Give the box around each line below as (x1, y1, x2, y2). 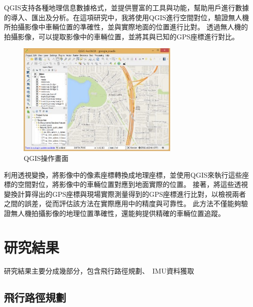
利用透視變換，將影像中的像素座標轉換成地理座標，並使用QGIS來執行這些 (4, 169, 242, 180)
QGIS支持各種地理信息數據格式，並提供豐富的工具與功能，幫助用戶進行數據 (4, 2, 249, 12)
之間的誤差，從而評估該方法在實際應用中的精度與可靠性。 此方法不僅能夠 (4, 198, 241, 209)
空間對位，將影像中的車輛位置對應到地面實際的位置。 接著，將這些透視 (17, 179, 248, 189)
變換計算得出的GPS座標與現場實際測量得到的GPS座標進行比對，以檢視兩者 (4, 188, 246, 199)
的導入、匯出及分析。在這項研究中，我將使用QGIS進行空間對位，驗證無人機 (4, 12, 249, 22)
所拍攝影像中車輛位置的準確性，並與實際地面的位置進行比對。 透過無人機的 (4, 22, 248, 32)
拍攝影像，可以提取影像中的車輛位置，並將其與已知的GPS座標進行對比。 (4, 31, 239, 41)
